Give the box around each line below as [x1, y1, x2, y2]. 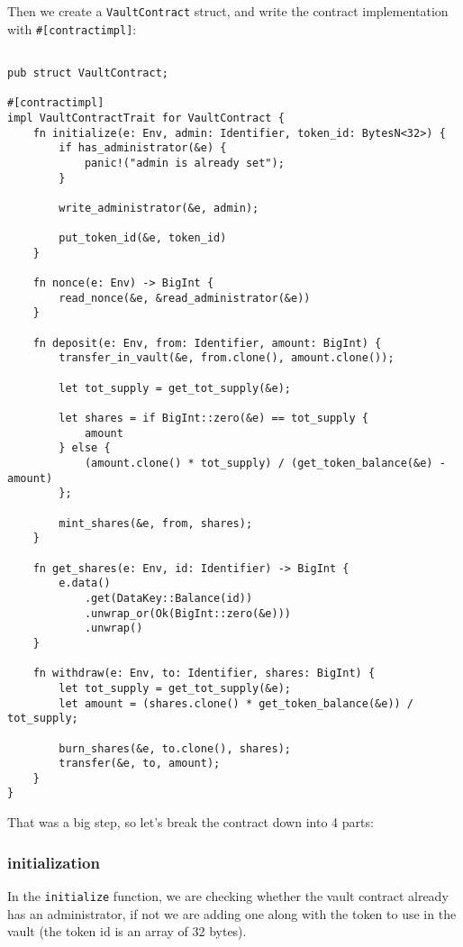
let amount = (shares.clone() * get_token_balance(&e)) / [59, 697, 414, 710]
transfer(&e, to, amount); [59, 757, 221, 770]
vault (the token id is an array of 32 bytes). [7, 922, 247, 941]
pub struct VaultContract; [7, 66, 168, 79]
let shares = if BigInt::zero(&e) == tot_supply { [59, 412, 368, 425]
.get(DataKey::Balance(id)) [84, 591, 253, 605]
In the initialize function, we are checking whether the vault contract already [7, 886, 449, 905]
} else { [59, 442, 111, 455]
